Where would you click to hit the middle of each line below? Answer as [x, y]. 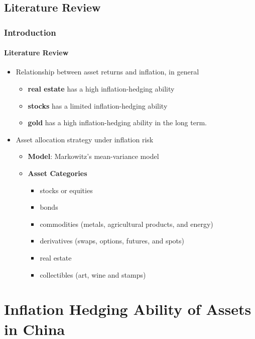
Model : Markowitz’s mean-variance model [93, 156]
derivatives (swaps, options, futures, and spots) [112, 241]
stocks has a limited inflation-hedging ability [98, 105]
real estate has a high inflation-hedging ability [101, 89]
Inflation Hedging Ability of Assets [128, 309]
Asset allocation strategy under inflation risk [85, 139]
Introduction [30, 32]
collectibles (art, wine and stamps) [93, 274]
